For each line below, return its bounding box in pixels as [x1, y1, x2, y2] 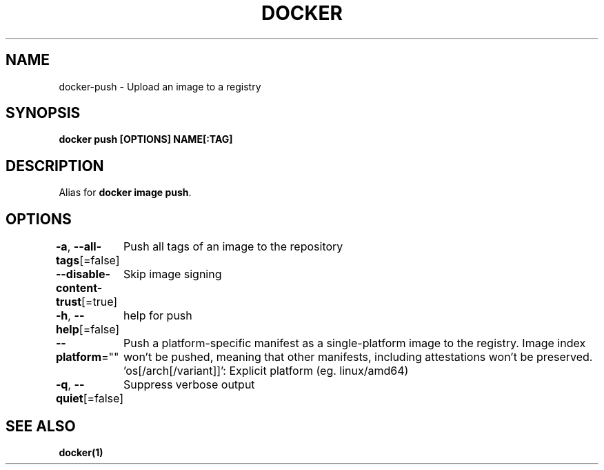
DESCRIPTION [6, 157, 104, 175]
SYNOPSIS [6, 104, 81, 122]
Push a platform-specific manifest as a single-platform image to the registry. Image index [123, 336, 586, 351]
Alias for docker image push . [59, 186, 192, 199]
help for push [123, 309, 192, 323]
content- [55, 281, 103, 295]
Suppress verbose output [123, 378, 255, 392]
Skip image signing [123, 267, 222, 282]
